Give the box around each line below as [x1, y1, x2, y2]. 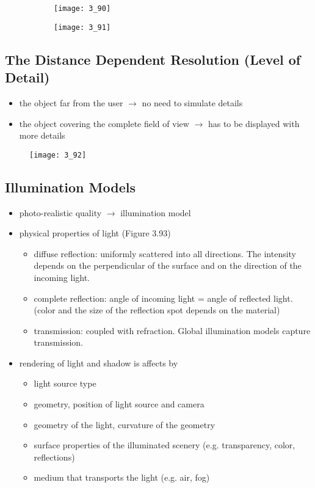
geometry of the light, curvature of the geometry [34, 418, 215, 431]
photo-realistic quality [19, 206, 102, 219]
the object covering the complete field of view [19, 117, 189, 129]
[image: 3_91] [54, 23, 111, 32]
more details [19, 129, 65, 142]
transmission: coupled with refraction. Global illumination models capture [34, 324, 311, 337]
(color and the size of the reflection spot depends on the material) [34, 304, 280, 316]
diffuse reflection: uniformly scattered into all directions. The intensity [34, 247, 297, 260]
